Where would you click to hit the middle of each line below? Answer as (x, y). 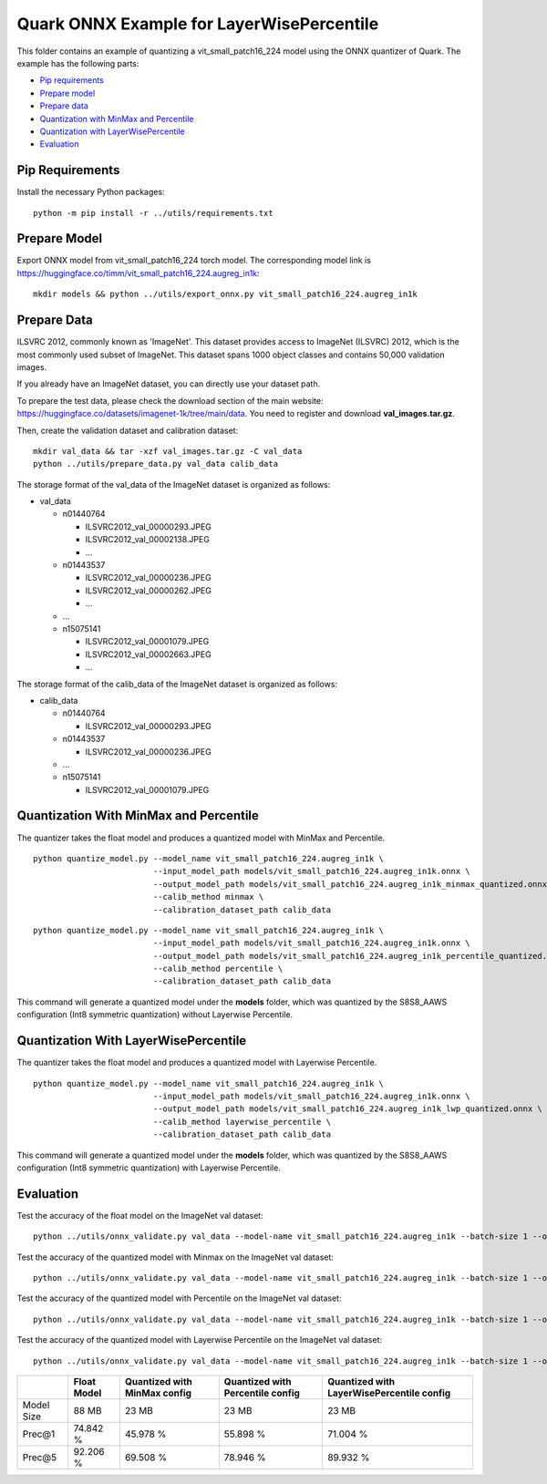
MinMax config (158, 1393)
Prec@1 (39, 1434)
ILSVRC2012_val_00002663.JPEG (148, 654)
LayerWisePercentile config (389, 1393)
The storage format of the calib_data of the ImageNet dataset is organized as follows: (177, 684)
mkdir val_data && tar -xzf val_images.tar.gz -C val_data (168, 451)
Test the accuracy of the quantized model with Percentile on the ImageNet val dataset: (179, 1298)
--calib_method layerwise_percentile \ (242, 1122)
